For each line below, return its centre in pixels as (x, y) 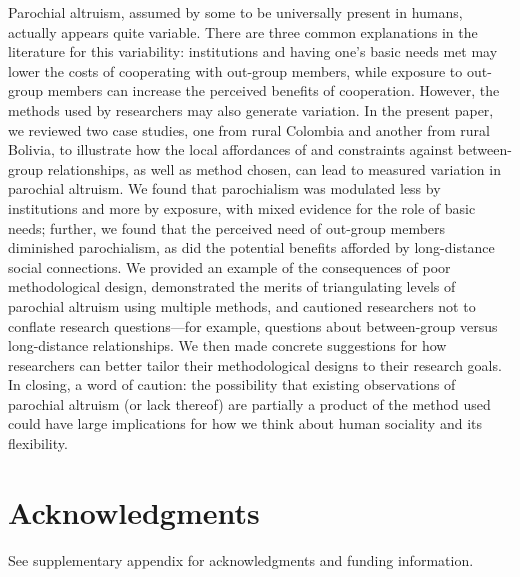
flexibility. (38, 443)
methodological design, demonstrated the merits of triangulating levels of (232, 286)
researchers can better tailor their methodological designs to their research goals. (255, 364)
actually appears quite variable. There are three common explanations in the (243, 31)
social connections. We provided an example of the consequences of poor (229, 266)
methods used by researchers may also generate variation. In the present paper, (251, 109)
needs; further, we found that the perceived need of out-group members (227, 227)
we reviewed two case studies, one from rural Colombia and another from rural (249, 129)
